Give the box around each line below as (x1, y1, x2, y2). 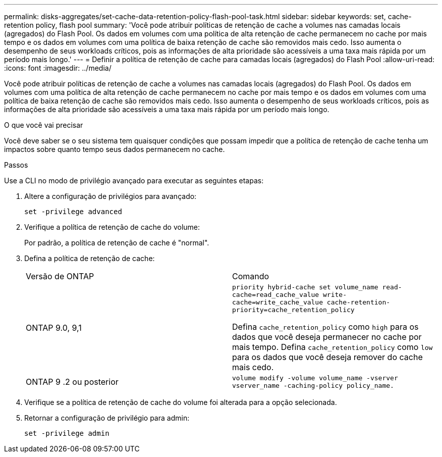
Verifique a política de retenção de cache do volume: (24, 223, 200, 231)
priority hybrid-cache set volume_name (232, 283, 378, 291)
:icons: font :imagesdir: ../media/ (4, 64, 112, 72)
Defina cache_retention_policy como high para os (232, 322, 419, 332)
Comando (232, 271, 269, 281)
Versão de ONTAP (26, 271, 94, 281)
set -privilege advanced (24, 208, 122, 216)
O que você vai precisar (4, 121, 83, 129)
